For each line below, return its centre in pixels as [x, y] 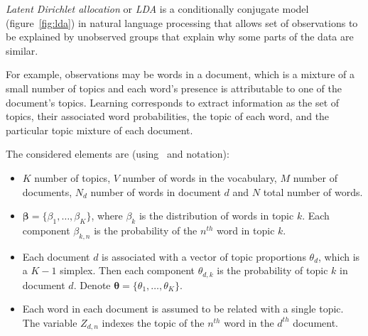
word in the [249, 322]
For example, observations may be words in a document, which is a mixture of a [180, 74]
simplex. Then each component [127, 270]
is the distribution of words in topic [216, 216]
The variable [50, 322]
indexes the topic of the [153, 322]
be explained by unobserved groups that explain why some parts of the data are [180, 37]
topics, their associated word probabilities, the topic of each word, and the [168, 116]
